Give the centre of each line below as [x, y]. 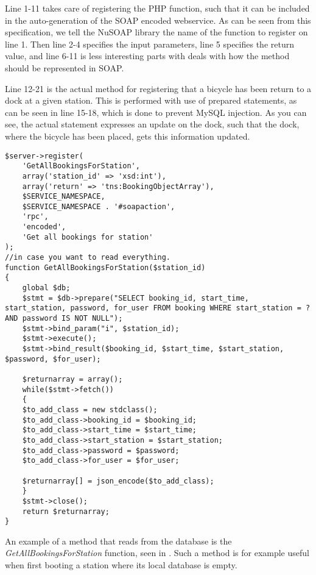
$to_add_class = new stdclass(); [90, 409]
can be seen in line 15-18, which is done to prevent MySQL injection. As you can [156, 112]
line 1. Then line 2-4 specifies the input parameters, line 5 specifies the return [149, 44]
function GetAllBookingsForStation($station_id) [105, 267]
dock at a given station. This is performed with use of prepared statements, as [151, 100]
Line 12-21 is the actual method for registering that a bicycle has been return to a [158, 88]
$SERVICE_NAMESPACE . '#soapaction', [99, 206]
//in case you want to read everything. [88, 258]
